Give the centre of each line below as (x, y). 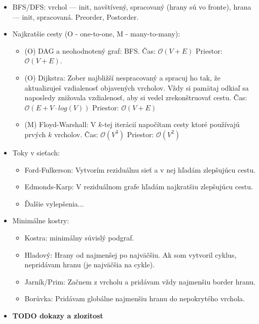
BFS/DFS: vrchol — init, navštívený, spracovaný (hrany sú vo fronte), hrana (132, 7)
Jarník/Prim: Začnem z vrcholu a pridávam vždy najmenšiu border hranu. (140, 281)
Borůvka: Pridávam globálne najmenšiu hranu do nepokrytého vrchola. (135, 298)
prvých (35, 134)
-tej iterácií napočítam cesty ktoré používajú (171, 124)
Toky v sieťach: (36, 152)
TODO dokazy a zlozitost (58, 315)
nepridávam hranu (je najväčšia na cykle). (90, 265)
